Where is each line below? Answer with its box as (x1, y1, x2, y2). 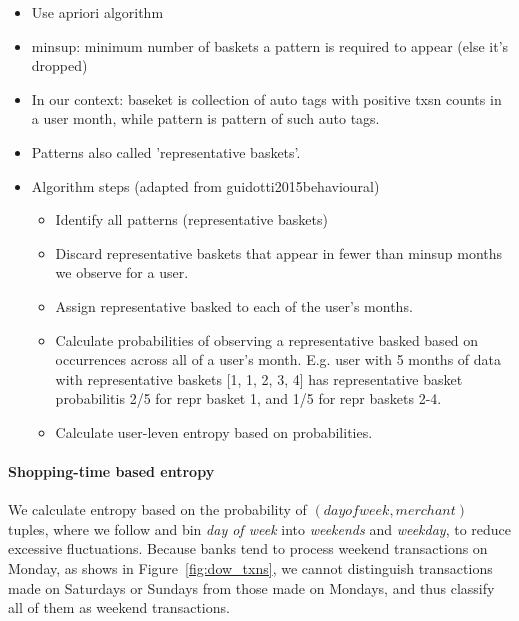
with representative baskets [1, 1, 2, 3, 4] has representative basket (55, 368, 463, 389)
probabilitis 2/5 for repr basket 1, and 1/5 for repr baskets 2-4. (55, 388, 442, 409)
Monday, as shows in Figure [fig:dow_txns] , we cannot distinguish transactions (8, 558, 493, 579)
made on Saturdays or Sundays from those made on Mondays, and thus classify (8, 577, 495, 598)
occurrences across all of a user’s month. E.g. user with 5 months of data (55, 349, 501, 370)
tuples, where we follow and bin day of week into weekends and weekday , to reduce (8, 518, 512, 539)
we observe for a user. (55, 262, 189, 283)
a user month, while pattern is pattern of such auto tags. (31, 108, 380, 129)
